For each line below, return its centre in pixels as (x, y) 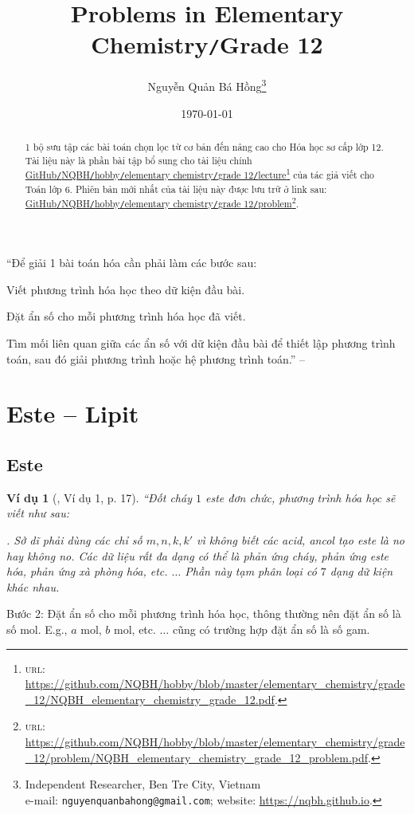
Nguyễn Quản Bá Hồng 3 (207, 85)
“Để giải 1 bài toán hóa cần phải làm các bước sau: (132, 263)
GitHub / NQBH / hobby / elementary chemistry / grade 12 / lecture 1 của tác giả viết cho (200, 174)
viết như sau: (38, 513)
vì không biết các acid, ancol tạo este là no (301, 540)
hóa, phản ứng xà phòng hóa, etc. (87, 571)
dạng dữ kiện (361, 571)
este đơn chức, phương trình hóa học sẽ (300, 497)
